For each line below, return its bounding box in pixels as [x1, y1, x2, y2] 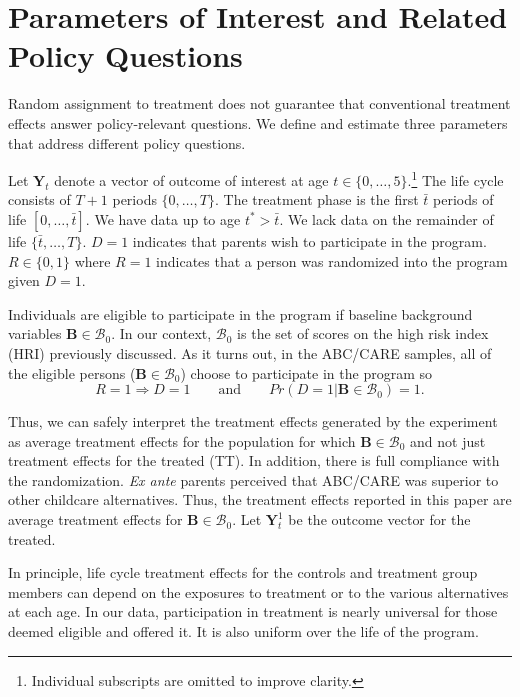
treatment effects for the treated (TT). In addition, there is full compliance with [8, 450, 500, 471]
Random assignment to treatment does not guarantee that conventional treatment [8, 93, 511, 114]
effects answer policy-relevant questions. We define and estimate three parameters [8, 112, 508, 133]
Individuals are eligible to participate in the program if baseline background [8, 303, 473, 324]
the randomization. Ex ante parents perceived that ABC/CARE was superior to [8, 469, 499, 490]
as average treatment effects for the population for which [8, 430, 356, 451]
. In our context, [111, 323, 212, 344]
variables [8, 323, 62, 344]
